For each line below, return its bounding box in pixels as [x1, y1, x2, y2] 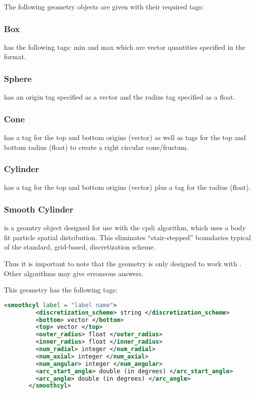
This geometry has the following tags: [4, 285, 118, 295]
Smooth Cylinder [4, 203, 73, 215]
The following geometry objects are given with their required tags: [4, 1, 204, 11]
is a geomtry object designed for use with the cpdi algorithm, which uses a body [4, 222, 246, 233]
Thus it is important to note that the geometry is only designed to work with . [4, 258, 242, 269]
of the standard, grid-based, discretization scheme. [4, 242, 156, 252]
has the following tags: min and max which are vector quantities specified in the [4, 41, 245, 52]
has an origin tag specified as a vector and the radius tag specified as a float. [4, 92, 235, 102]
